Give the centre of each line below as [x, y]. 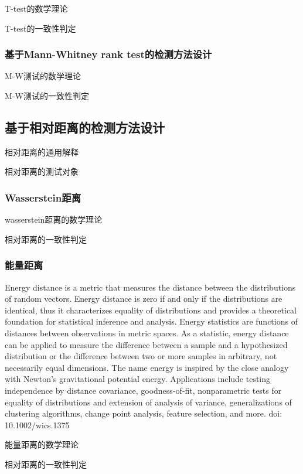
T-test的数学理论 [36, 8]
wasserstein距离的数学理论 [54, 219]
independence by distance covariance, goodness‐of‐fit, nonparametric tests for [143, 390]
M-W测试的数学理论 [43, 76]
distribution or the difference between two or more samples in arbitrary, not [141, 356]
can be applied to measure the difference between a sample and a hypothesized [146, 344]
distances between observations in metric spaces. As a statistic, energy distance [147, 333]
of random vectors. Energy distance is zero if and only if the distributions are [144, 299]
